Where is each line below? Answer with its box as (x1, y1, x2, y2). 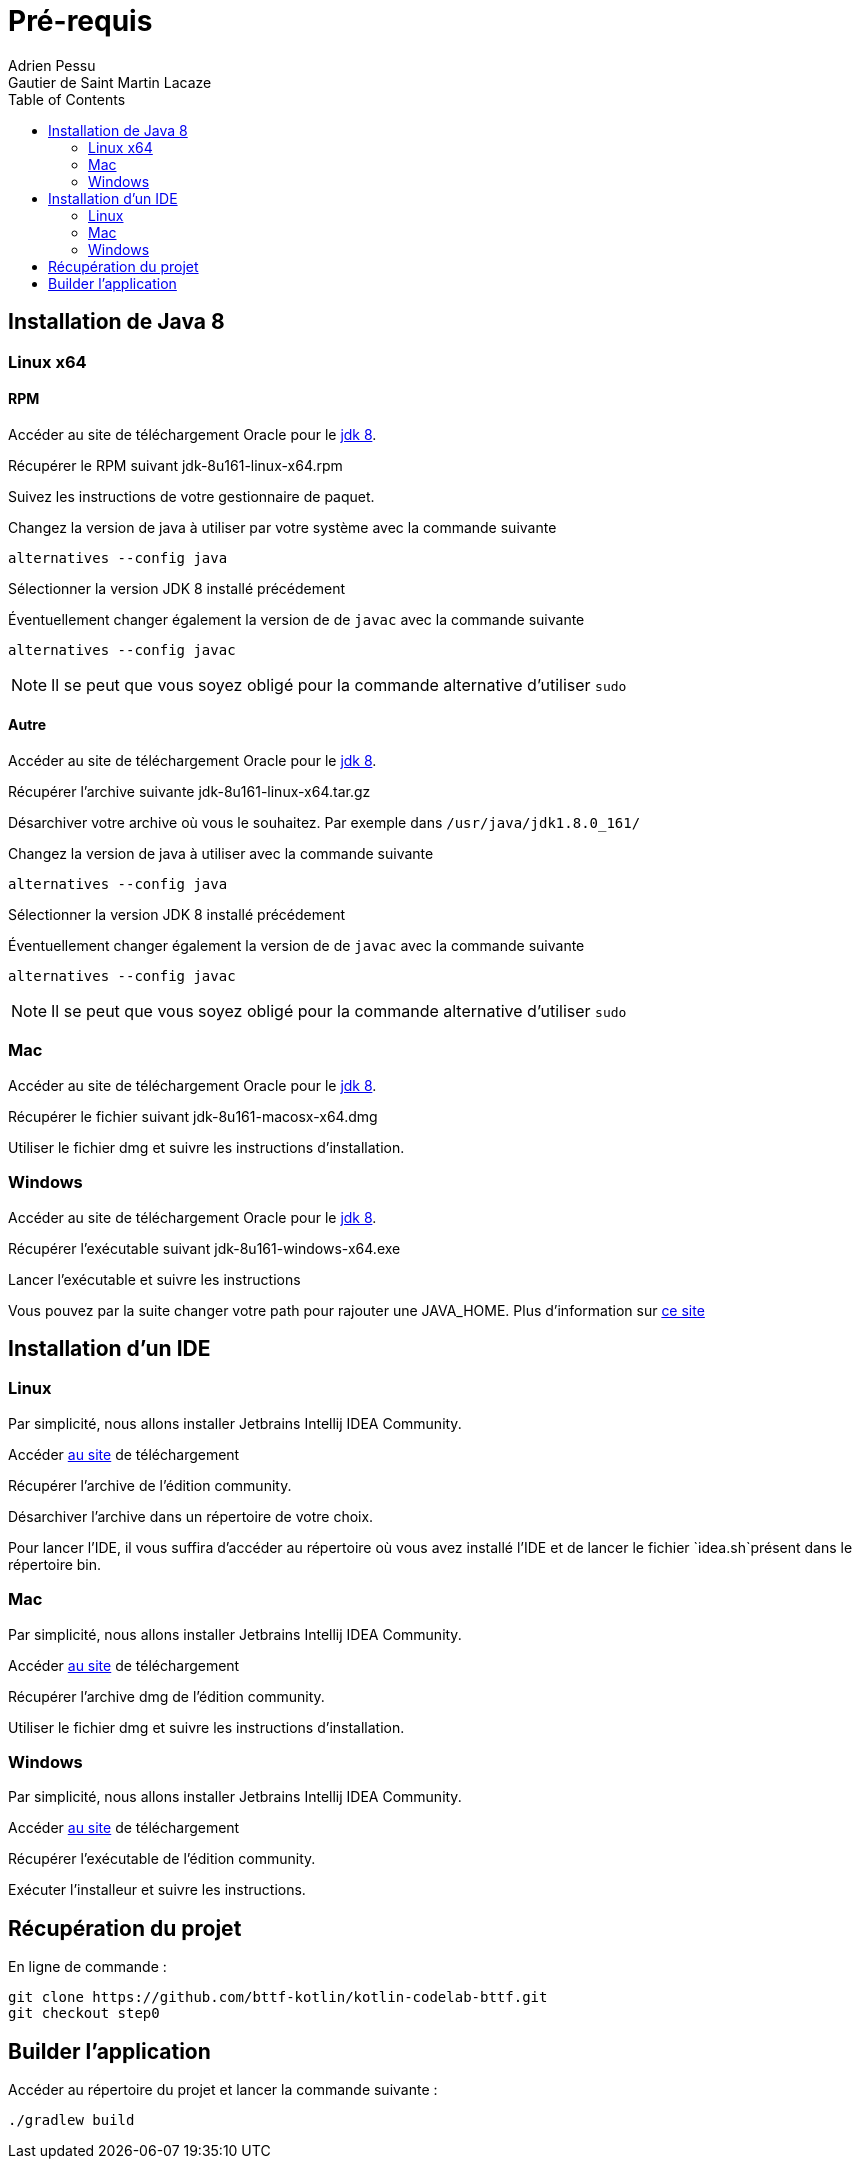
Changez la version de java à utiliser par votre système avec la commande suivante (8, 518, 557, 536)
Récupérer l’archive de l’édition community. (8, 1476, 292, 1494)
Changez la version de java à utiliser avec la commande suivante (8, 845, 434, 863)
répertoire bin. (8, 1555, 102, 1573)
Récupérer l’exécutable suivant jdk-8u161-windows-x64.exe (8, 1239, 401, 1257)
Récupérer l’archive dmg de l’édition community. (8, 1687, 325, 1705)
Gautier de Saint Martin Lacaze (8, 73, 212, 91)
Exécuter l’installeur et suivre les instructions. (8, 1881, 306, 1899)
